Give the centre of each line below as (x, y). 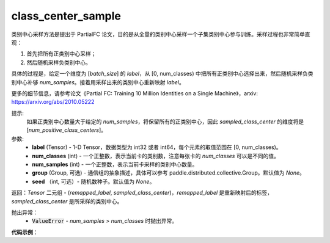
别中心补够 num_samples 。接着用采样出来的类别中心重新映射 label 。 (98, 82)
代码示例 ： (25, 232)
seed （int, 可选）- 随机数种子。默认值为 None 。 (94, 181)
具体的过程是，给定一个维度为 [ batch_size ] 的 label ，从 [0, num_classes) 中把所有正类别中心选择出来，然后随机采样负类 (163, 74)
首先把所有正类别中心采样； (61, 54)
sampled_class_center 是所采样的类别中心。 (67, 201)
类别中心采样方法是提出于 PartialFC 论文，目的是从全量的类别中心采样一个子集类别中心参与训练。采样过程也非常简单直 (161, 34)
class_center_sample (66, 16)
